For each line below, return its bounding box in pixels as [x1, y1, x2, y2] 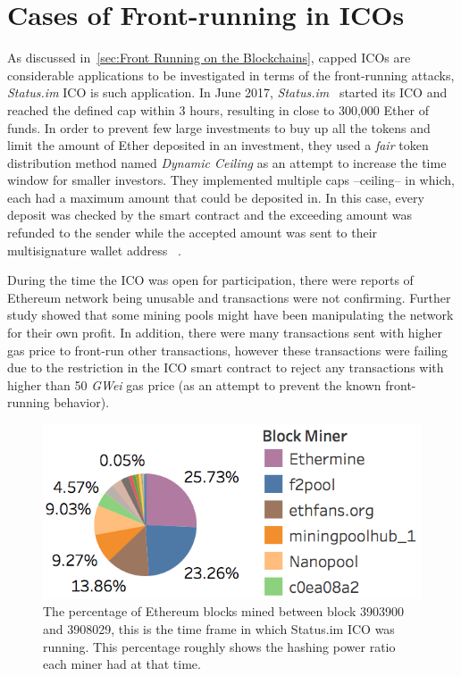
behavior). [54, 393, 110, 412]
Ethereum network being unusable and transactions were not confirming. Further [7, 288, 451, 306]
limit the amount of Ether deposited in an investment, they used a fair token [7, 136, 429, 154]
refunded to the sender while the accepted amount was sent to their [7, 223, 378, 242]
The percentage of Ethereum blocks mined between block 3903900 [43, 602, 404, 621]
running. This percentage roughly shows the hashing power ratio [43, 637, 396, 655]
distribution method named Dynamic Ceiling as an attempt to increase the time [7, 153, 447, 171]
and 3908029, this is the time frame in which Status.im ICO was [43, 620, 395, 638]
